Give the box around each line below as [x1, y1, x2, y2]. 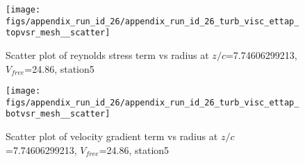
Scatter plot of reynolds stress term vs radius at [6, 47, 209, 62]
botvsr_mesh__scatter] [6, 109, 110, 119]
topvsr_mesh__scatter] [6, 28, 110, 38]
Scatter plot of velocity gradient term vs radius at [6, 129, 218, 144]
